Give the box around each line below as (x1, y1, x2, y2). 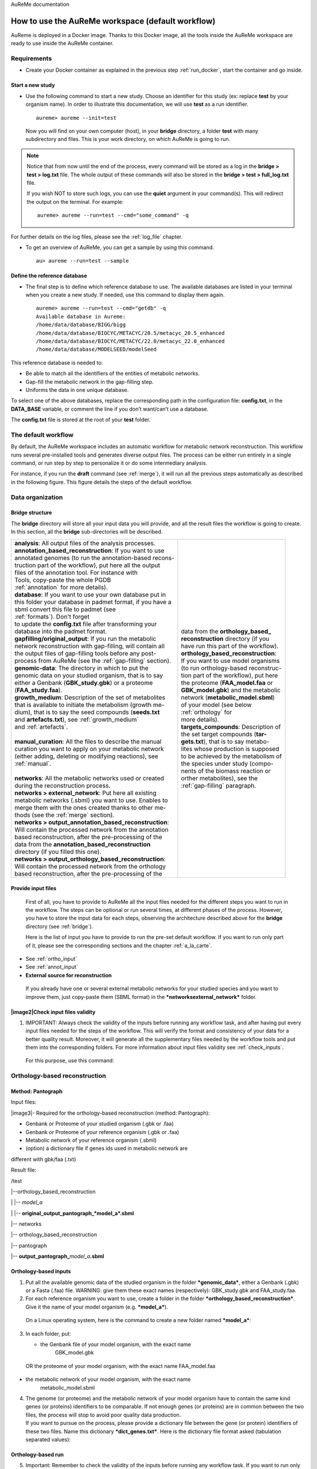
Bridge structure (11, 509, 52, 517)
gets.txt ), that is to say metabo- (181, 737, 269, 746)
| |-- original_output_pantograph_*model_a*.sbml (11, 1209, 134, 1216)
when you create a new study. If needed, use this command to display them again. (25, 291, 225, 299)
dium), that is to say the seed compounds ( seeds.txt (14, 708, 160, 716)
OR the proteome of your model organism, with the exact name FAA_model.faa (25, 1362, 215, 1369)
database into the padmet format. (14, 627, 107, 635)
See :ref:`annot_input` (25, 964, 79, 971)
